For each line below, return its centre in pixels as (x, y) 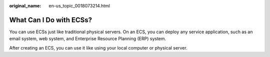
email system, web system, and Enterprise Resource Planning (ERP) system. (88, 39)
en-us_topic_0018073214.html (79, 6)
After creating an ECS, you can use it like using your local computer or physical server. (98, 48)
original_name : (25, 6)
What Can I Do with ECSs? (51, 20)
